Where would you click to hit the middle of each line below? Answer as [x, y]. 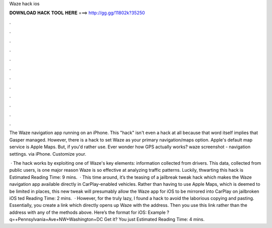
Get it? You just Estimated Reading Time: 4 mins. [154, 219]
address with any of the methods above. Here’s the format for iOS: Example [87, 212]
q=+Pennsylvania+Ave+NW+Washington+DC [56, 219]
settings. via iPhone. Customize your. [48, 154]
